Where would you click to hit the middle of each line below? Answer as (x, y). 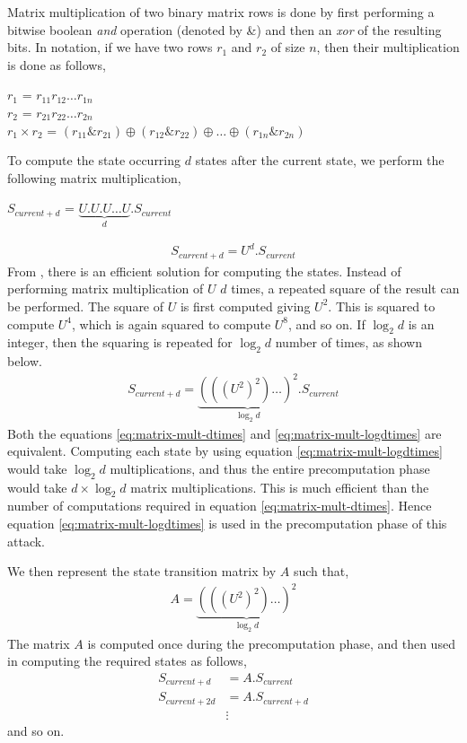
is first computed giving (245, 306)
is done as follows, (57, 64)
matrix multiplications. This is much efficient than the (280, 487)
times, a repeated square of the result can (345, 288)
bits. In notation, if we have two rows (110, 47)
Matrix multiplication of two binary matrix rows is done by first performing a (221, 12)
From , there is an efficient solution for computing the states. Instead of (204, 271)
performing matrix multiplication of (106, 288)
